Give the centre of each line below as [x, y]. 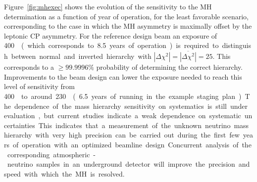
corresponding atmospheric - [51, 154]
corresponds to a [29, 67]
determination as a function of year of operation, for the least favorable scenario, [126, 16]
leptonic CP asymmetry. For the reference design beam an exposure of [111, 35]
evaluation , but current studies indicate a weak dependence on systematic [123, 115]
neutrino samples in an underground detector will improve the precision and [128, 164]
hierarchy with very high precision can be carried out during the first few [122, 135]
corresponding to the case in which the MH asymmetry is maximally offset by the [128, 26]
